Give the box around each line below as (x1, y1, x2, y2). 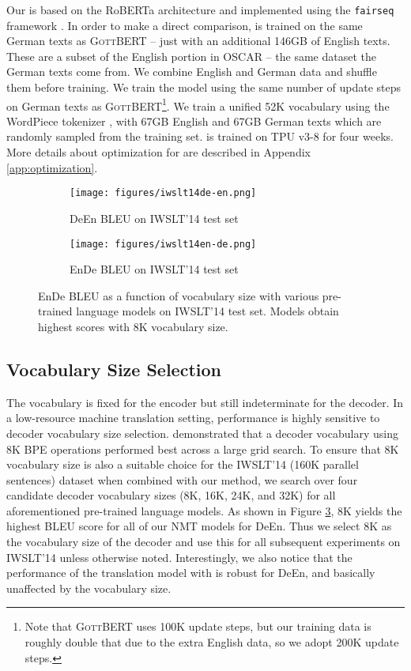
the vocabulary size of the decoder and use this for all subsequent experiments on (6, 533, 401, 550)
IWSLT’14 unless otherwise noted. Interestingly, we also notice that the (6, 548, 353, 565)
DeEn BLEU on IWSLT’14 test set (70, 209, 239, 226)
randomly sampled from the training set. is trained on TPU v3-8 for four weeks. (6, 128, 394, 145)
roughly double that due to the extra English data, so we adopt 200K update (25, 634, 399, 650)
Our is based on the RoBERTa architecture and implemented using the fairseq (6, 2, 394, 17)
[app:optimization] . (6, 159, 98, 175)
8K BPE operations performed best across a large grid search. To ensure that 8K (6, 440, 399, 457)
